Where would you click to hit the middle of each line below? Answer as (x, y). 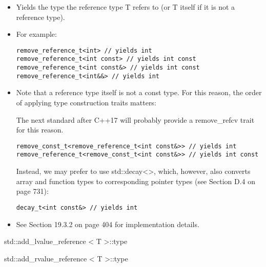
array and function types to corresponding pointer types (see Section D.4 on (136, 181)
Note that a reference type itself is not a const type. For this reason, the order (139, 92)
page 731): (32, 191)
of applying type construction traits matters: (86, 102)
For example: (36, 34)
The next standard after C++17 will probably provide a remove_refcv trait (135, 119)
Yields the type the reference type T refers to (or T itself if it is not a (126, 7)
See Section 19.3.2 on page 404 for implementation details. (108, 224)
